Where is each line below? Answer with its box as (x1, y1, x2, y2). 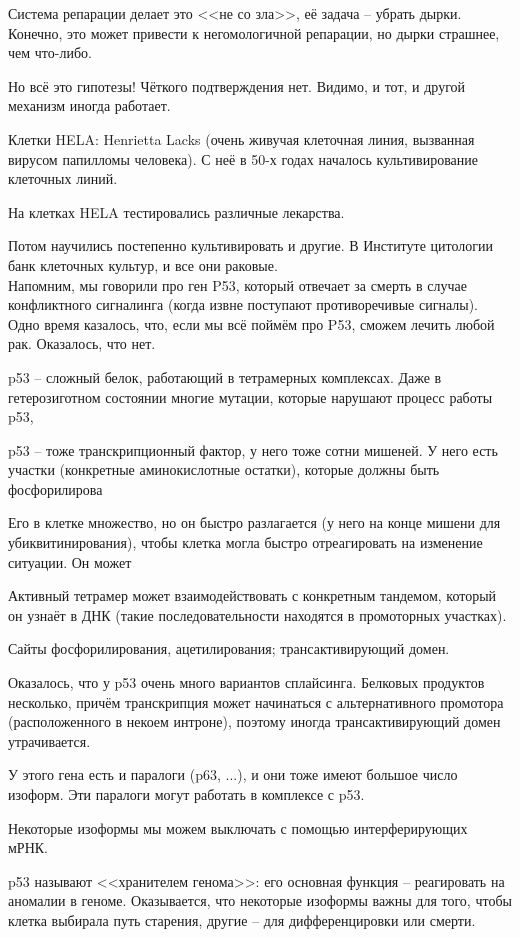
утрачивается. (8, 730, 91, 751)
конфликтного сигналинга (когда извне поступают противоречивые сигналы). (8, 294, 478, 315)
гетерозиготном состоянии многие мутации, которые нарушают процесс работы (8, 386, 493, 407)
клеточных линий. (8, 168, 118, 189)
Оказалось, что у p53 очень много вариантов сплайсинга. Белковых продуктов (8, 672, 485, 693)
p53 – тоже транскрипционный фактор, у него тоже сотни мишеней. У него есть (8, 439, 498, 460)
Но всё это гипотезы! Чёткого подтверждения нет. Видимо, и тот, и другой (8, 75, 466, 96)
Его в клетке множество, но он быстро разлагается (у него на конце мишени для (8, 512, 501, 533)
